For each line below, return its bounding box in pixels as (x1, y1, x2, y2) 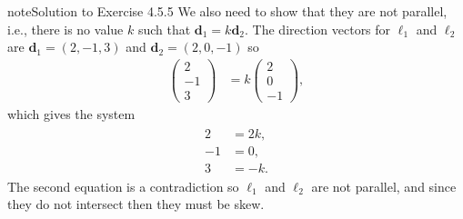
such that (137, 19, 191, 38)
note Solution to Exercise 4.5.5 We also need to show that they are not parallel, (7, 2, 448, 20)
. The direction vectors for (245, 19, 391, 38)
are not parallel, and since (311, 176, 457, 195)
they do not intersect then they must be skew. (7, 194, 265, 214)
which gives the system (7, 104, 136, 123)
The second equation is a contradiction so (7, 176, 239, 195)
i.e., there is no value (7, 19, 124, 38)
